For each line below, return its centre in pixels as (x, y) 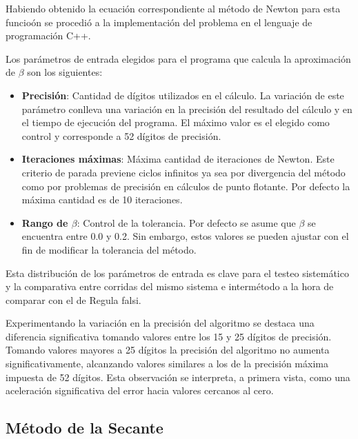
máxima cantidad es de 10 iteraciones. (102, 200)
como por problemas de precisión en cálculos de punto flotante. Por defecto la (186, 186)
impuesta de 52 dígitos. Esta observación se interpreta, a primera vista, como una (178, 377)
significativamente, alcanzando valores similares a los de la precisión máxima (167, 364)
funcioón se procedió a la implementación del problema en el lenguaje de (159, 22)
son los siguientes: (65, 72)
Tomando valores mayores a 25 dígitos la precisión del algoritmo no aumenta (168, 350)
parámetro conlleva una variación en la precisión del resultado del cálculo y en (187, 109)
